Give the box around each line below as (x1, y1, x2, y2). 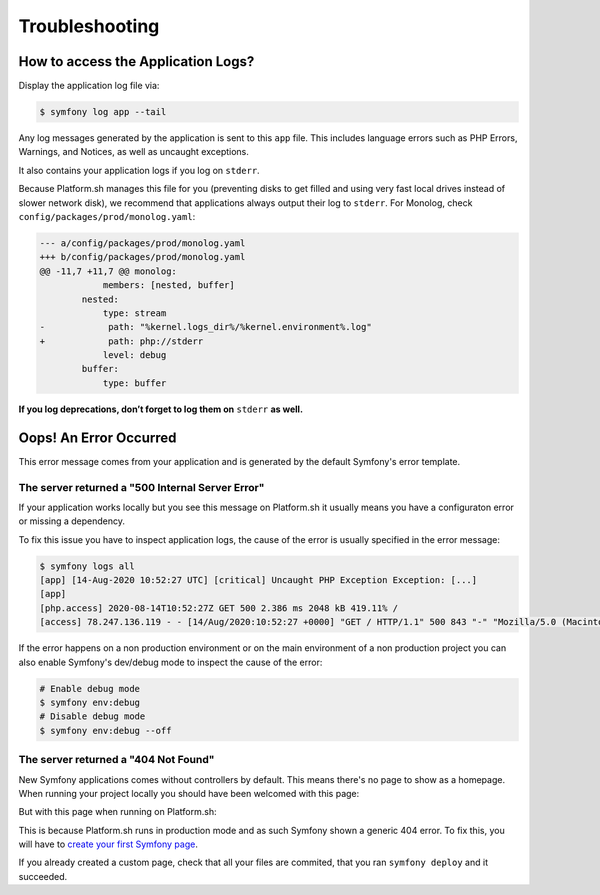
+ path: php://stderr (39, 335, 204, 347)
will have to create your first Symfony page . (18, 838, 199, 850)
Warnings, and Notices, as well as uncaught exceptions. (18, 146, 250, 158)
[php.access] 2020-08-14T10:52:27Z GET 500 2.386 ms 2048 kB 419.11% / (39, 602, 399, 614)
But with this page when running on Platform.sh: (18, 806, 217, 818)
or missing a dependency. (18, 515, 125, 527)
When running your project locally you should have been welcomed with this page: (18, 787, 360, 799)
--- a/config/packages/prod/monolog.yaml (39, 237, 246, 249)
